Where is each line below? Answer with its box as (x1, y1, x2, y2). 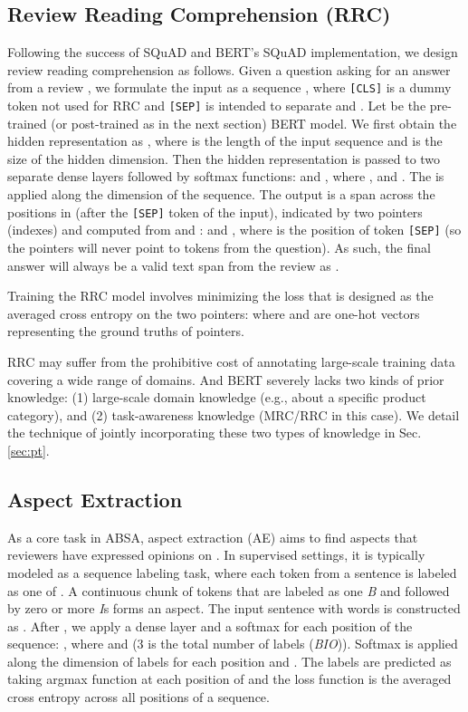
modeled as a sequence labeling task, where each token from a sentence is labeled (7, 563, 457, 582)
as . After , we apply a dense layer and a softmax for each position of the (7, 616, 413, 635)
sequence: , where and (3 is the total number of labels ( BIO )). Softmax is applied (7, 634, 458, 653)
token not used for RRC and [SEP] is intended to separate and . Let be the (7, 96, 426, 115)
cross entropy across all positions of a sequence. (7, 688, 270, 707)
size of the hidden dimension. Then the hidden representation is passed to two (7, 149, 441, 168)
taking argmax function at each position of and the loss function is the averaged (7, 669, 452, 688)
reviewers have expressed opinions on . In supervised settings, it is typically (7, 545, 425, 564)
